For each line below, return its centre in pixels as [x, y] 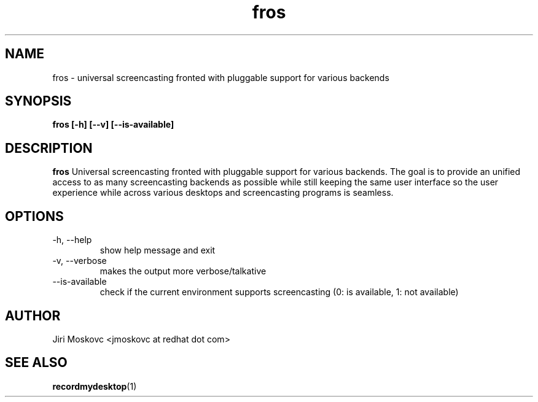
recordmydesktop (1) [95, 386]
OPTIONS [34, 216]
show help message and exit [158, 250]
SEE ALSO [36, 363]
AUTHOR [33, 315]
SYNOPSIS [38, 101]
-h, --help [72, 240]
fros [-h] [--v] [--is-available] [113, 125]
